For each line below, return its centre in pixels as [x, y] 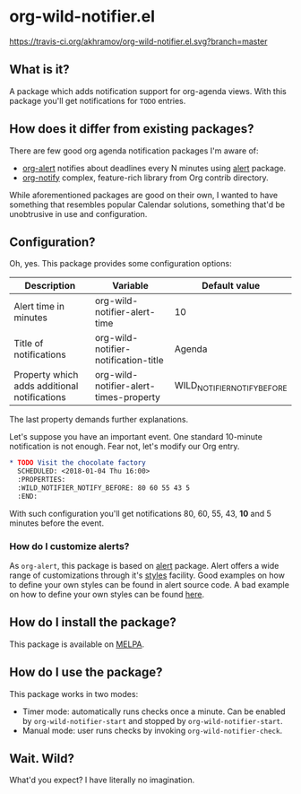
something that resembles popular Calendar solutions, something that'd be [147, 205]
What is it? [39, 70]
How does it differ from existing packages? [132, 129]
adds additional [46, 386]
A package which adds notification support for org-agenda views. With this [148, 91]
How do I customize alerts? [69, 546]
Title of [29, 344]
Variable [130, 286]
